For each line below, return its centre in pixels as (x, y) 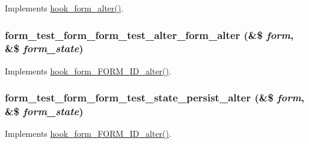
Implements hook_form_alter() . (64, 8)
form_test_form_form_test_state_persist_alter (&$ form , (155, 97)
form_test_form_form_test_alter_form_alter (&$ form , (149, 34)
